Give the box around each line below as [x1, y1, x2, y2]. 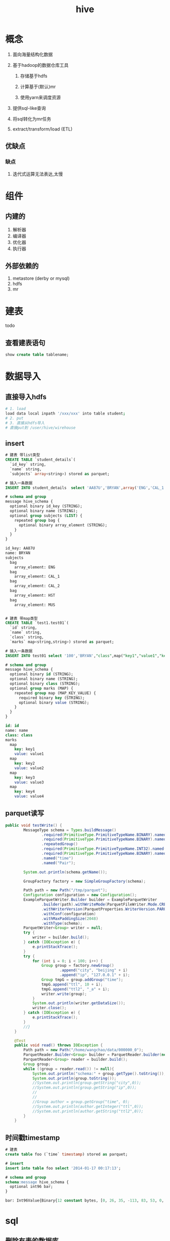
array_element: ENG [14, 564, 56, 570]
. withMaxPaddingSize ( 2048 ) [41, 916, 99, 921]
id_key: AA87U [5, 546, 35, 551]
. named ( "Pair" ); [41, 860, 76, 865]
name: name [5, 728, 28, 733]
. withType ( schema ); [41, 921, 82, 926]
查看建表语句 [5, 338, 46, 347]
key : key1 [14, 747, 35, 752]
